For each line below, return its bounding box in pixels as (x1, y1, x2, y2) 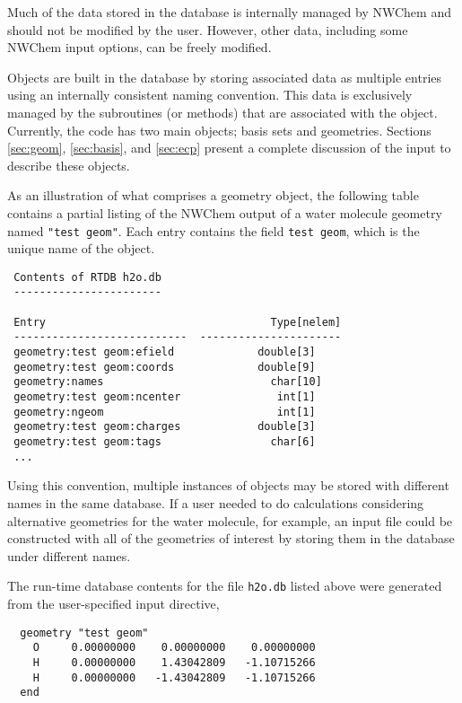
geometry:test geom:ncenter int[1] (13, 391, 316, 404)
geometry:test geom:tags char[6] (13, 435, 316, 448)
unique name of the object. (7, 239, 155, 258)
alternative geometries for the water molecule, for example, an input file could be (7, 511, 453, 530)
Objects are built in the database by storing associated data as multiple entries (7, 67, 442, 86)
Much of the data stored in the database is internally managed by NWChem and (7, 3, 451, 21)
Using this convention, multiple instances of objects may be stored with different (7, 476, 449, 495)
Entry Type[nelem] (13, 315, 342, 329)
